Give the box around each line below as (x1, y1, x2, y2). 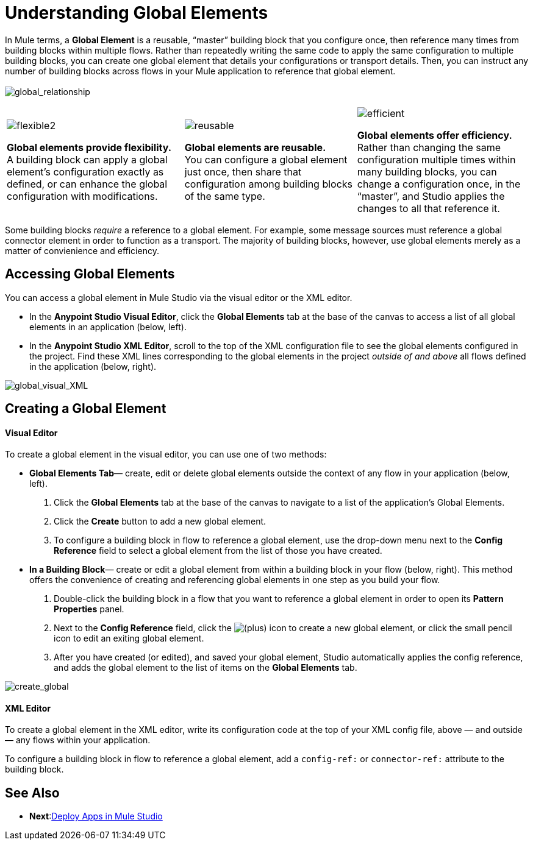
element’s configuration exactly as (7, 165, 164, 178)
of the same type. (184, 189, 265, 202)
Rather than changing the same (357, 141, 501, 154)
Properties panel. (54, 604, 124, 615)
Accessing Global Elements (5, 266, 175, 282)
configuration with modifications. (7, 189, 158, 202)
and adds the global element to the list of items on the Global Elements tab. (54, 662, 357, 673)
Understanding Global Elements (5, 2, 268, 23)
